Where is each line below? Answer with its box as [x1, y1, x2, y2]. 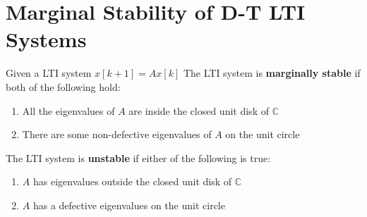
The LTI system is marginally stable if [183, 66, 361, 80]
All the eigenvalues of [22, 103, 115, 118]
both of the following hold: [6, 79, 121, 94]
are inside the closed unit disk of [128, 103, 269, 118]
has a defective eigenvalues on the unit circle [32, 197, 225, 212]
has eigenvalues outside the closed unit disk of [32, 174, 232, 189]
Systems [6, 25, 87, 54]
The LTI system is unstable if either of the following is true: [6, 150, 271, 165]
